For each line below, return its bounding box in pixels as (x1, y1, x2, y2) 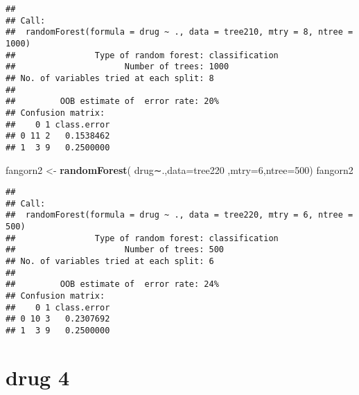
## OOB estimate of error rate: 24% (6, 279, 219, 290)
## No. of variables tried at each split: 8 (6, 73, 214, 83)
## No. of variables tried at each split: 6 (6, 256, 214, 267)
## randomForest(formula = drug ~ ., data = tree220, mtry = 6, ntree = (6, 210, 353, 220)
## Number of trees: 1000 (6, 62, 229, 72)
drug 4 (6, 362, 69, 391)
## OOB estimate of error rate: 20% (6, 96, 219, 107)
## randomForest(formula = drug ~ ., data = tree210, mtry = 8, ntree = (6, 27, 353, 37)
